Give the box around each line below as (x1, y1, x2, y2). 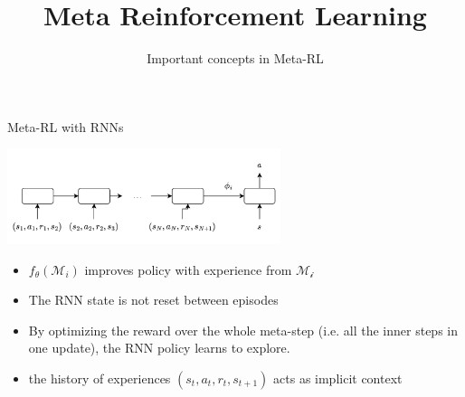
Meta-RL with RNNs (7, 117, 124, 136)
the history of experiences (28, 368, 171, 387)
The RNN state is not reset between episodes (28, 290, 279, 309)
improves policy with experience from (84, 260, 292, 279)
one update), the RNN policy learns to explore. (28, 338, 290, 357)
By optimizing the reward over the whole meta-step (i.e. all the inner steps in (28, 320, 459, 339)
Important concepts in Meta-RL (147, 49, 324, 68)
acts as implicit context (273, 368, 403, 387)
